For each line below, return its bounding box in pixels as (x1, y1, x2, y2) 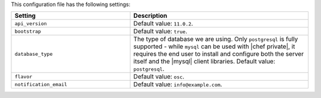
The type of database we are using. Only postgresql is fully (133, 35, 298, 43)
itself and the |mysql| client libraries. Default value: (133, 57, 276, 65)
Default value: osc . (133, 72, 184, 81)
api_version (14, 20, 47, 27)
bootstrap (14, 28, 42, 34)
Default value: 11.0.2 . (133, 20, 193, 28)
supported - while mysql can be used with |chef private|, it (133, 42, 295, 50)
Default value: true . (133, 27, 187, 36)
